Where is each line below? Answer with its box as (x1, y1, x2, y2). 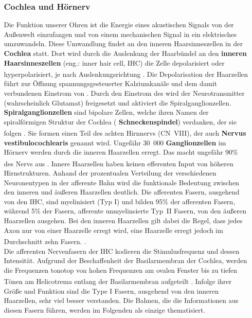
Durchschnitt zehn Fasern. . (4, 236, 87, 246)
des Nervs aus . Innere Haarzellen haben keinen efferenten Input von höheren (4, 158, 234, 168)
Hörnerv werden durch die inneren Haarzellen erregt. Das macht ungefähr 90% (4, 147, 238, 157)
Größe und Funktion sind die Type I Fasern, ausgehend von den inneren (4, 285, 219, 296)
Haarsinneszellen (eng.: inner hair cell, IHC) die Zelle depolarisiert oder (4, 57, 225, 68)
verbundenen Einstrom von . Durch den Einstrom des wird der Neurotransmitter (4, 88, 245, 98)
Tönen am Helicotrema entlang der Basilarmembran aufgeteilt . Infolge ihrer (4, 276, 232, 286)
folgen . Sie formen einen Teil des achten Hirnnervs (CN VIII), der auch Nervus (4, 128, 246, 138)
